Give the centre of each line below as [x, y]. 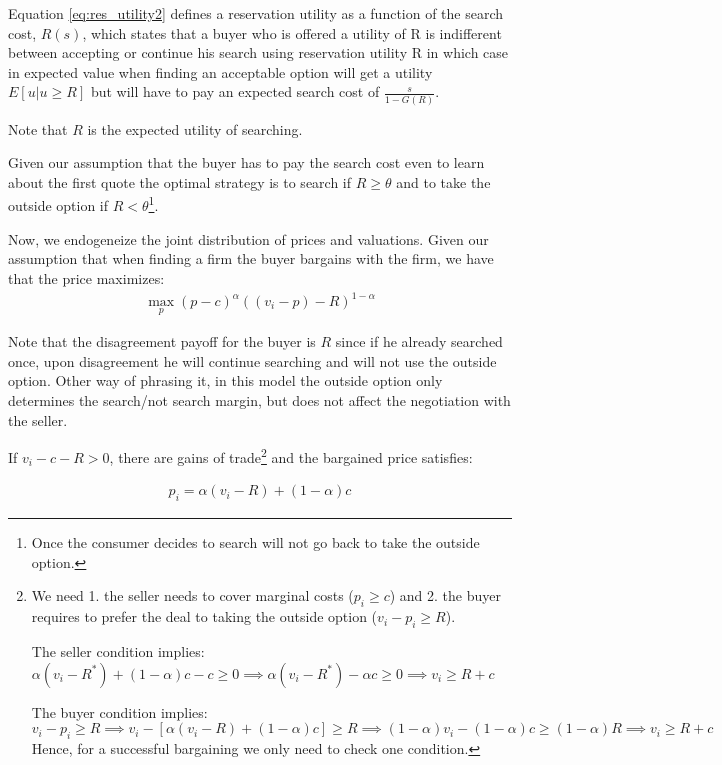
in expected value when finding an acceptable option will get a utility [220, 71]
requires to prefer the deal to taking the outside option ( [204, 616]
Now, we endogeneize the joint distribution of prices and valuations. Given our [248, 238]
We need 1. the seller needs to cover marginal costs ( [192, 595]
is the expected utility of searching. [195, 128]
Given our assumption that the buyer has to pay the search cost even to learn [246, 162]
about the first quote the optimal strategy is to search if [180, 181]
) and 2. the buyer [445, 595]
